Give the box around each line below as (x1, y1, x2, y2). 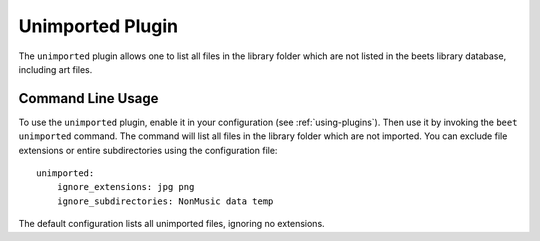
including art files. (18, 63, 93, 75)
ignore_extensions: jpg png (56, 181, 195, 193)
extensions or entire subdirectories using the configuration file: (18, 144, 278, 156)
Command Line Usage (18, 90, 159, 107)
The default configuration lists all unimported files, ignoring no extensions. (18, 218, 325, 230)
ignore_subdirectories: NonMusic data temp (56, 195, 274, 207)
